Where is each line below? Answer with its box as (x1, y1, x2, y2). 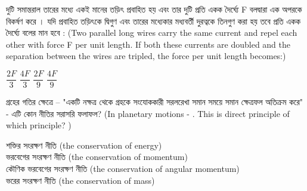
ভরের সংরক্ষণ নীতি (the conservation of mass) (6, 174, 155, 186)
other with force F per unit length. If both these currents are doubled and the (6, 38, 291, 50)
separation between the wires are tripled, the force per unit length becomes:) (6, 50, 286, 62)
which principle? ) (6, 119, 72, 131)
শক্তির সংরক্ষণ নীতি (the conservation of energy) (6, 138, 162, 151)
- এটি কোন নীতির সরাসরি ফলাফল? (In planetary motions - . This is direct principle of (6, 107, 290, 119)
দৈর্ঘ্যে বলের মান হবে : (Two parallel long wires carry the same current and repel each (6, 26, 297, 39)
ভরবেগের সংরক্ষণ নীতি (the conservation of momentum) (6, 150, 188, 163)
